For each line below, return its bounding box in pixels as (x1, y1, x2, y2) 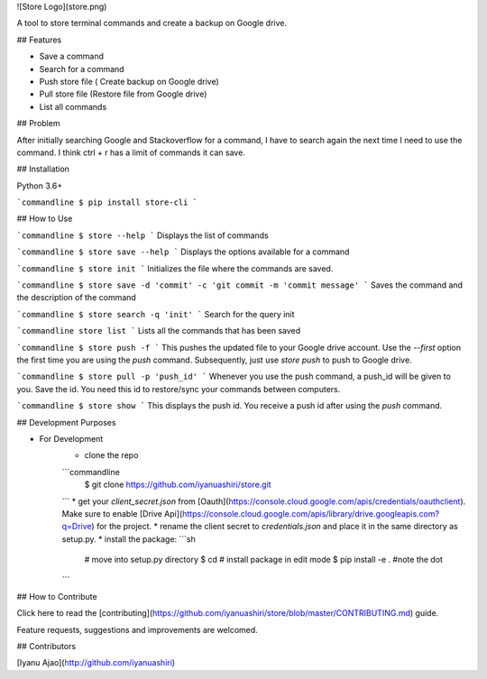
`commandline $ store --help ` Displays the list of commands (16, 230, 270, 241)
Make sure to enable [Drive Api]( (61, 508, 183, 518)
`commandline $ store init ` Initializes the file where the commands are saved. (16, 262, 334, 274)
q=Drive (61, 521, 92, 532)
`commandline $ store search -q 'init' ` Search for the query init (16, 308, 295, 319)
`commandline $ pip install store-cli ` (16, 197, 198, 207)
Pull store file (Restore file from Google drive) (39, 88, 207, 99)
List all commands (39, 101, 107, 112)
